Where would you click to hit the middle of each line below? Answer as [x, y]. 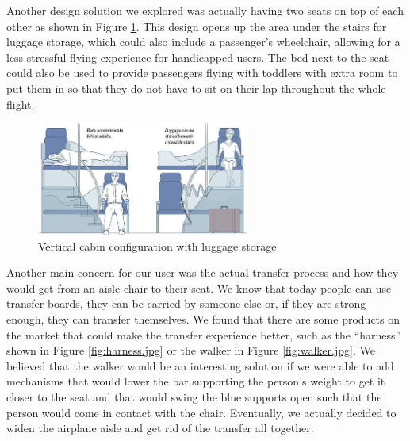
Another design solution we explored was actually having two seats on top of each [205, 10]
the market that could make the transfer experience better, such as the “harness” [204, 334]
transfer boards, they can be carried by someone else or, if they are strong [186, 303]
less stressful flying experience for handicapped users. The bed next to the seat [198, 57]
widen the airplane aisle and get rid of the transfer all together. [160, 428]
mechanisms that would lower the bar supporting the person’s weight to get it [196, 381]
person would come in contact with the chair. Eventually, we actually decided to [201, 412]
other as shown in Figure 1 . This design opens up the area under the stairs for [197, 26]
